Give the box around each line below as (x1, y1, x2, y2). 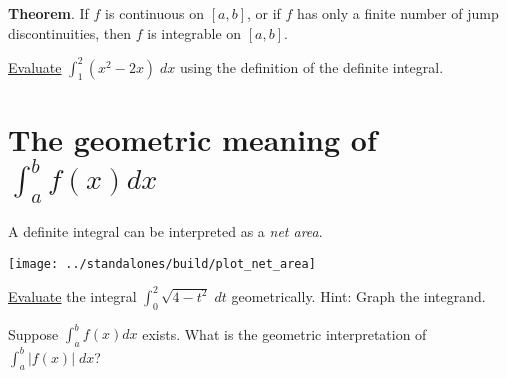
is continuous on (105, 3, 205, 23)
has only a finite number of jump (297, 3, 499, 23)
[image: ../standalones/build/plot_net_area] (8, 256, 316, 271)
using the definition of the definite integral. (179, 56, 444, 77)
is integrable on (147, 22, 242, 43)
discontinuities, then (8, 22, 132, 43)
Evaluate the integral (8, 285, 137, 306)
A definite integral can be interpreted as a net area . (8, 221, 323, 242)
